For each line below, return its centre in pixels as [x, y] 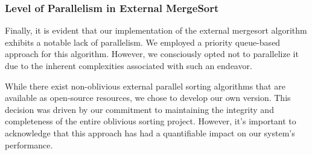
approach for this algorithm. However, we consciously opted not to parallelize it [152, 54]
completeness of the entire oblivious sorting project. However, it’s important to [151, 121]
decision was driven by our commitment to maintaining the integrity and [139, 109]
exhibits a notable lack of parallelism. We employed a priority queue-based [143, 42]
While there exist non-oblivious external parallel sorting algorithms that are [145, 86]
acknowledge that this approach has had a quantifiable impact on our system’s [150, 132]
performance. [29, 144]
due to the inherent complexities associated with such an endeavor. [129, 65]
